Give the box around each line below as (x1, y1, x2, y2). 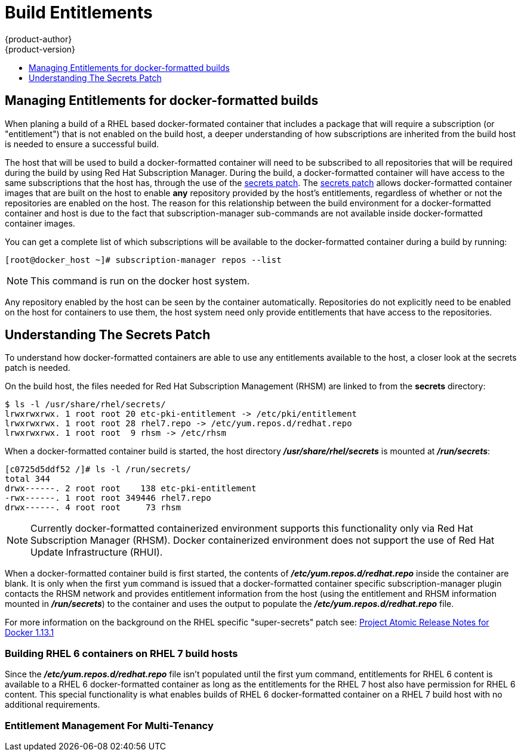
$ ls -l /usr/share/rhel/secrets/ (5, 399, 166, 410)
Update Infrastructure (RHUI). (30, 546, 163, 559)
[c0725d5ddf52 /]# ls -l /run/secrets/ (5, 464, 191, 475)
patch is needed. (5, 362, 70, 373)
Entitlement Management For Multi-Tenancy (5, 719, 214, 732)
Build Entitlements (5, 2, 153, 23)
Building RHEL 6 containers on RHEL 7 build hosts (5, 647, 238, 659)
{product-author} (5, 33, 72, 44)
